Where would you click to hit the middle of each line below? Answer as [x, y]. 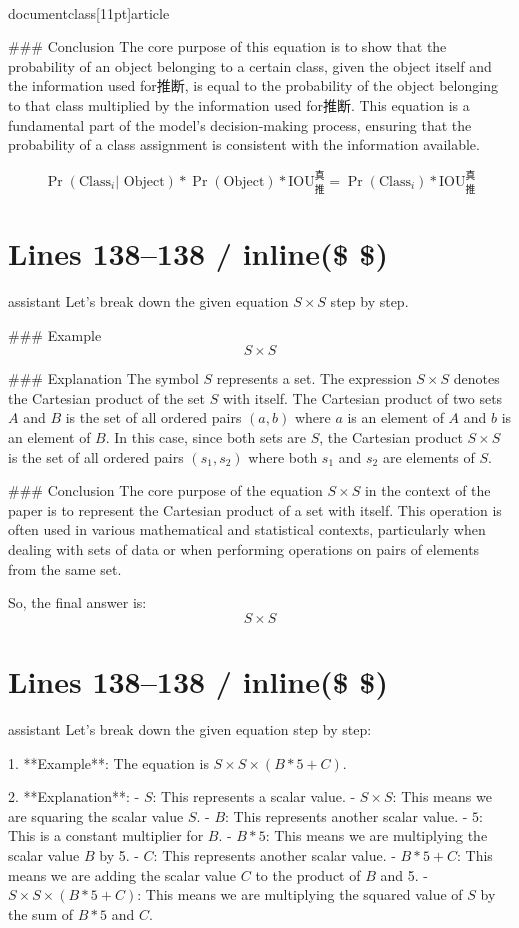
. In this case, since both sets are [206, 437]
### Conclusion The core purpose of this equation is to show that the [227, 46]
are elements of [428, 456]
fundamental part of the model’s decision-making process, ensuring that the [240, 124]
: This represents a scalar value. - [254, 796]
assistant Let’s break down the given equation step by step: [190, 728]
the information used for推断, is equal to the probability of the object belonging [253, 85]
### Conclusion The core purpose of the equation [165, 490]
